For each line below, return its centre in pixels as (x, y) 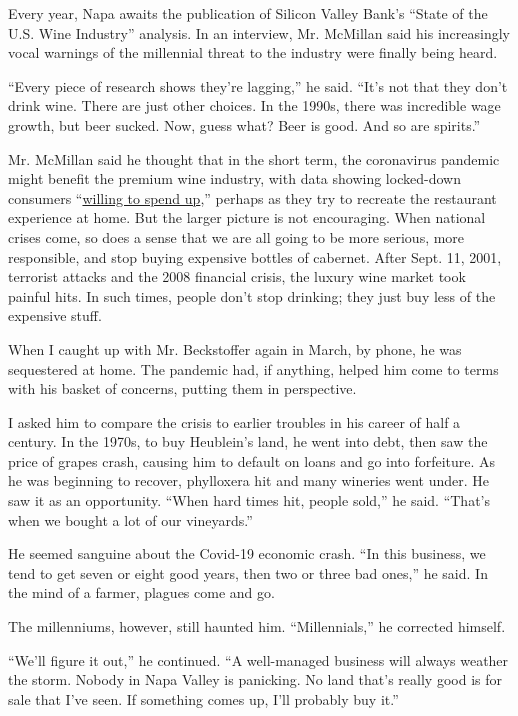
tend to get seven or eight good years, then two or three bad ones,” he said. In (248, 572)
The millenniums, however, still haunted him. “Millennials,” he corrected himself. (257, 626)
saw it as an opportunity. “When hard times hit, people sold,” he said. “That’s (249, 500)
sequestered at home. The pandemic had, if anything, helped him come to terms (253, 368)
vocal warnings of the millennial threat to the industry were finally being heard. (253, 52)
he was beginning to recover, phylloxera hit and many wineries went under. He (249, 480)
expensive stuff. (55, 315)
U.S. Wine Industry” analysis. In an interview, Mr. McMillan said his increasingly (259, 32)
